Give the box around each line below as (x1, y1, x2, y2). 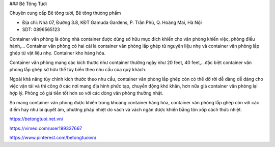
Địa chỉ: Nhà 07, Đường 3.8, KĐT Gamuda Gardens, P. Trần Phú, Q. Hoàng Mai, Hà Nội (22, 19, 202, 25)
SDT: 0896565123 (22, 26, 61, 33)
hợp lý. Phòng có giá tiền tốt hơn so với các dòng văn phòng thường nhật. (9, 90, 163, 96)
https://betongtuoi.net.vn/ (9, 116, 64, 122)
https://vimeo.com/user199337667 (9, 125, 82, 131)
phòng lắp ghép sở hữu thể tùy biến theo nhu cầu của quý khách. (9, 67, 147, 73)
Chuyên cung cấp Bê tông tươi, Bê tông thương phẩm (9, 10, 121, 16)
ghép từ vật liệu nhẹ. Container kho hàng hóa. (9, 50, 106, 56)
